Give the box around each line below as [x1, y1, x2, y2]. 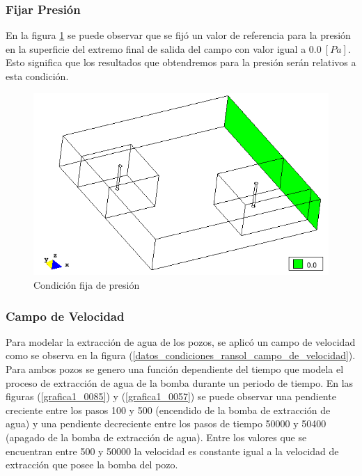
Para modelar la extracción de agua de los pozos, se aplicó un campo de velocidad [6, 334, 356, 349]
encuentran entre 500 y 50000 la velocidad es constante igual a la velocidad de [6, 443, 339, 458]
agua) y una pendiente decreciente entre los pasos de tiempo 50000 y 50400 [6, 416, 326, 431]
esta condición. [6, 69, 69, 83]
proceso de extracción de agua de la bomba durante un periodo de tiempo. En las [6, 375, 354, 390]
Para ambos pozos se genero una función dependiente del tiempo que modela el [6, 362, 344, 376]
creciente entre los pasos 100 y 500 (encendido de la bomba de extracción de [6, 402, 331, 417]
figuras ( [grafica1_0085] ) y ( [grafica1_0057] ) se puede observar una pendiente [6, 389, 336, 404]
